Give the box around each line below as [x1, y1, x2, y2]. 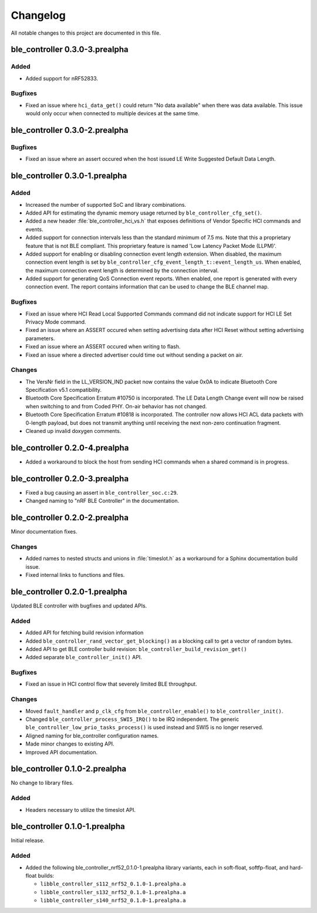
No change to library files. [11, 779, 74, 787]
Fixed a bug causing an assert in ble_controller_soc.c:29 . [25, 489, 178, 496]
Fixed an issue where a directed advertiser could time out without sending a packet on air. [25, 351, 244, 358]
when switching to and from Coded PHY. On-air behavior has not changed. [25, 402, 207, 409]
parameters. [25, 335, 55, 342]
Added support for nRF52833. [25, 75, 99, 82]
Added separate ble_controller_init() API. [25, 654, 142, 661]
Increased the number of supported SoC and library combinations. [25, 201, 187, 208]
